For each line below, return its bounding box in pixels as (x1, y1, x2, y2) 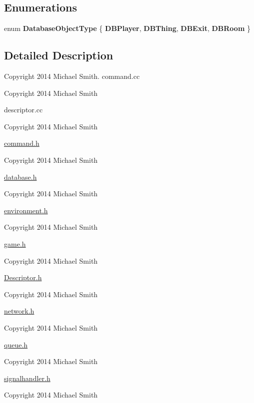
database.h (4, 171, 37, 182)
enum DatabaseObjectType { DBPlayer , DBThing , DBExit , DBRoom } (4, 23, 250, 33)
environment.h (4, 205, 48, 215)
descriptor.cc (4, 104, 43, 115)
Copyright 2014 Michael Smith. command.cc (4, 71, 140, 81)
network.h (4, 306, 34, 316)
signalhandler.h (4, 373, 50, 383)
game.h (4, 238, 26, 249)
